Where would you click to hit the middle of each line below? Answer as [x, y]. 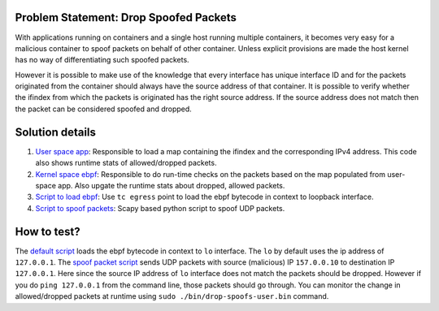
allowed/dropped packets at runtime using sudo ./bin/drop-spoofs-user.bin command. [172, 296]
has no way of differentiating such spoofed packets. [102, 60]
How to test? [48, 231]
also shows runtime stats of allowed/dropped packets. [126, 163]
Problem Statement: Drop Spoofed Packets [126, 17]
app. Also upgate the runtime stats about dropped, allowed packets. [172, 185]
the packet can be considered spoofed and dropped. [104, 109]
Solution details [56, 132]
